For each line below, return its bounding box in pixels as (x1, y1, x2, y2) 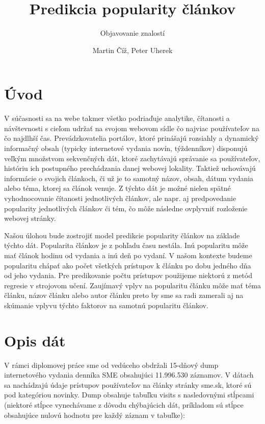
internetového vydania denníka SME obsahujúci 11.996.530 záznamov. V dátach (4, 369, 254, 380)
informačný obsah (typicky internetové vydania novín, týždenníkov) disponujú (4, 143, 248, 154)
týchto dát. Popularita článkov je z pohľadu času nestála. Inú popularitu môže (4, 240, 248, 251)
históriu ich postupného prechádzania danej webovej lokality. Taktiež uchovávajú (4, 163, 256, 173)
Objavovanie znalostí (100, 28, 165, 38)
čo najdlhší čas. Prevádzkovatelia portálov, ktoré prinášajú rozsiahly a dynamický (4, 133, 259, 143)
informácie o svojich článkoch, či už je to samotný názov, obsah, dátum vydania (4, 172, 254, 183)
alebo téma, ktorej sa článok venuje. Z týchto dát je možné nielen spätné (4, 183, 231, 193)
